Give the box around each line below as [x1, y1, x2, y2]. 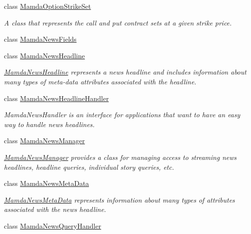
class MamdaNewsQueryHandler [4, 220, 101, 231]
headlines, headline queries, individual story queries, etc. [4, 161, 174, 172]
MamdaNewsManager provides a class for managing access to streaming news [4, 152, 237, 162]
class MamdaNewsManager [4, 135, 85, 146]
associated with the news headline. [4, 204, 106, 214]
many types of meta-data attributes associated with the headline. [4, 76, 196, 86]
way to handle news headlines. [4, 119, 95, 129]
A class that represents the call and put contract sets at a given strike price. [4, 17, 232, 27]
